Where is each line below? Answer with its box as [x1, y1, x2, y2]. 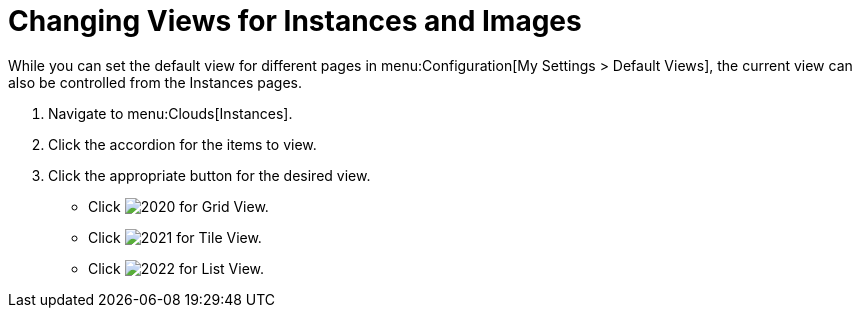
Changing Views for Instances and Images [8, 4, 582, 38]
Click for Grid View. [88, 197, 269, 215]
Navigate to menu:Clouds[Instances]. [48, 104, 293, 122]
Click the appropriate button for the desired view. [48, 166, 371, 184]
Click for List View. [88, 259, 265, 277]
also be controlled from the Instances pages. [8, 73, 302, 91]
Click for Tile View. [88, 228, 262, 246]
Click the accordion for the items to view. [48, 135, 317, 153]
